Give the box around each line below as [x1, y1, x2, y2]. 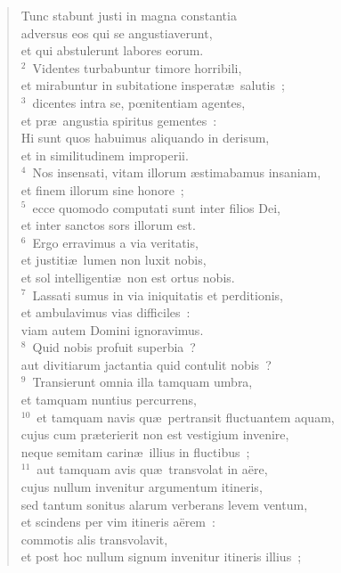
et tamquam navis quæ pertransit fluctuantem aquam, [37, 407, 335, 426]
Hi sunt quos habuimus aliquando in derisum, [20, 128, 270, 147]
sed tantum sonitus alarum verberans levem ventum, [20, 495, 308, 513]
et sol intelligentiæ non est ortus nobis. [20, 267, 235, 286]
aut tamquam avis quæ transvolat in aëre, [37, 460, 268, 479]
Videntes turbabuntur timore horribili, [32, 58, 242, 77]
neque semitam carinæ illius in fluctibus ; [20, 442, 250, 461]
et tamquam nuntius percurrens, [20, 390, 197, 409]
